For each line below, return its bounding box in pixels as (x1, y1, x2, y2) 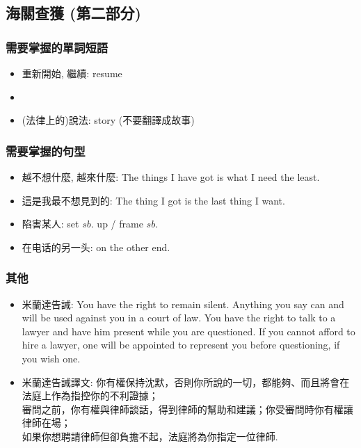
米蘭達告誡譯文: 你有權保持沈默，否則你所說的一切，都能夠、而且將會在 (22, 374, 350, 389)
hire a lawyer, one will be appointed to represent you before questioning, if (22, 337, 340, 352)
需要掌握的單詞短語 (6, 38, 109, 56)
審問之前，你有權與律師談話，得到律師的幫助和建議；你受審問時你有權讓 (22, 401, 353, 416)
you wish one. (22, 351, 81, 365)
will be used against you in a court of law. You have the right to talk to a (22, 310, 336, 325)
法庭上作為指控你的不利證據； (22, 388, 159, 403)
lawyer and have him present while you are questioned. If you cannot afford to (22, 323, 355, 338)
